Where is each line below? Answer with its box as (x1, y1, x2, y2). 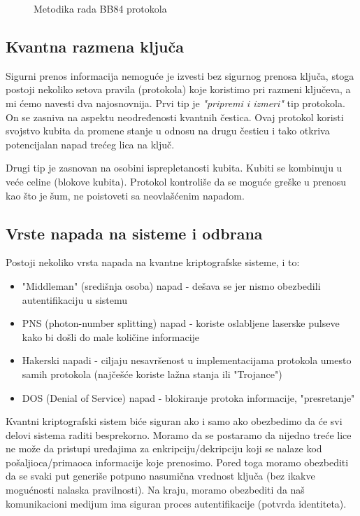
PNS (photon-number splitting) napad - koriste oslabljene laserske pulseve (22, 316, 340, 330)
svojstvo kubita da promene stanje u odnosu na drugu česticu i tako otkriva (6, 123, 330, 138)
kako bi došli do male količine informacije (22, 329, 200, 344)
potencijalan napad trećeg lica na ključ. (6, 137, 175, 151)
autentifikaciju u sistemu (22, 292, 128, 307)
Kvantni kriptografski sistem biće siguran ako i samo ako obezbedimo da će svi (6, 414, 343, 428)
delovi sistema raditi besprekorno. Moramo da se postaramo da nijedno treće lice (6, 427, 352, 442)
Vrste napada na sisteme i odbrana (6, 222, 263, 244)
